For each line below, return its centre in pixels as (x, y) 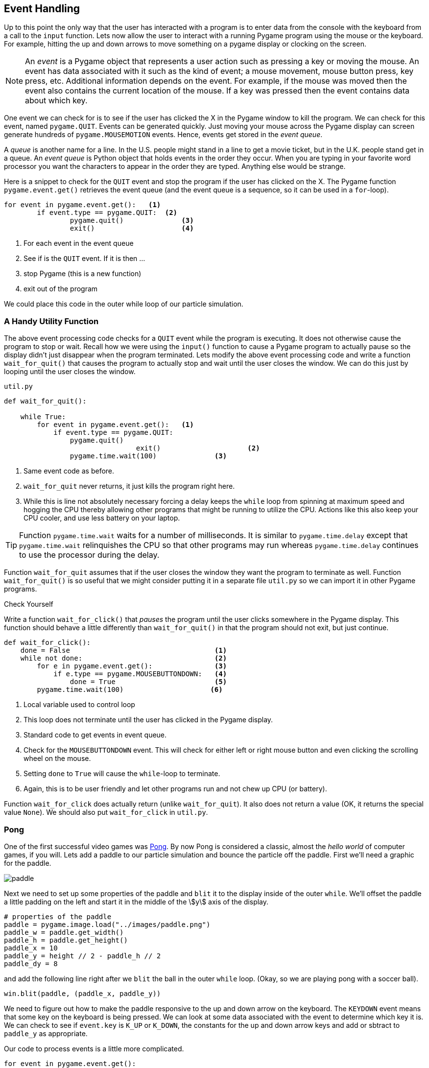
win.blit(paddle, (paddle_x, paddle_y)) (83, 993)
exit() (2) (198, 448)
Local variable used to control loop (79, 705)
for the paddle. (28, 863)
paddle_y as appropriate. (46, 1033)
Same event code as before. (69, 471)
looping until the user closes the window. (70, 372)
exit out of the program (61, 289)
